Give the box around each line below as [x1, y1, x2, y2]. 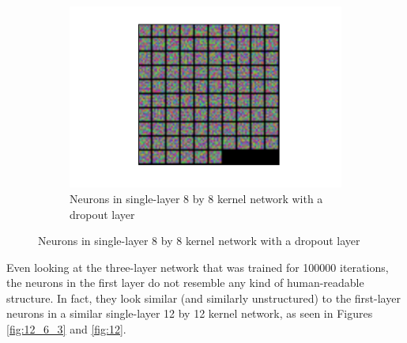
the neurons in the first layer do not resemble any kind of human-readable [6, 274, 364, 291]
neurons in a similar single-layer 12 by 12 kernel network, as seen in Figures [6, 305, 373, 322]
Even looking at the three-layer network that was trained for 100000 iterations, [6, 258, 389, 275]
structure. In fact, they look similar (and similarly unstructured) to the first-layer [6, 289, 401, 306]
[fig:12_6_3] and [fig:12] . [6, 321, 126, 337]
